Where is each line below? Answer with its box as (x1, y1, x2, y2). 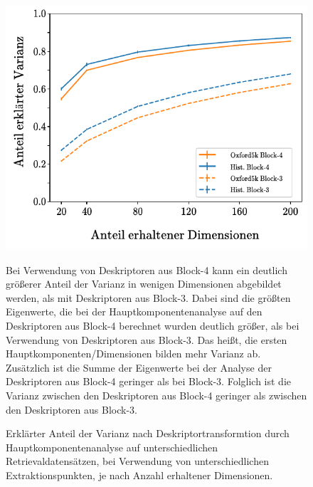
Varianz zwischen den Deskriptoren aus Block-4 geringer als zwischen (6, 388, 307, 403)
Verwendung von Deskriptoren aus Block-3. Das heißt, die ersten (6, 332, 287, 347)
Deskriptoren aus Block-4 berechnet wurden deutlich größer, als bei (6, 318, 299, 333)
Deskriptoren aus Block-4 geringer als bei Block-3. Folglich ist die (6, 374, 292, 389)
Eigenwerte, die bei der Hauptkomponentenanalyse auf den (6, 304, 262, 319)
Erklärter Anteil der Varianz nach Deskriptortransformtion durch (6, 426, 290, 441)
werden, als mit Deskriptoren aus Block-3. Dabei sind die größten (6, 290, 291, 305)
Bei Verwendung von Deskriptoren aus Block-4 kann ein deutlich (6, 262, 287, 277)
